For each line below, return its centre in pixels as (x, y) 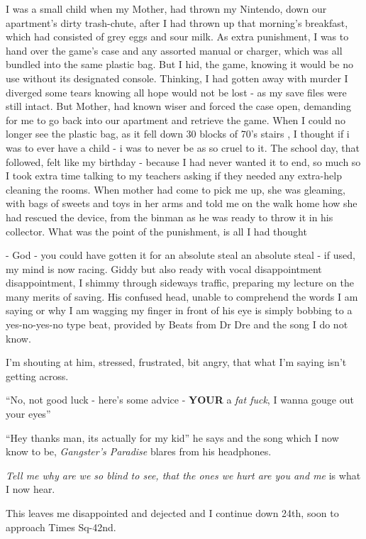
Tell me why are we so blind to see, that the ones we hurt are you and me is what (183, 475)
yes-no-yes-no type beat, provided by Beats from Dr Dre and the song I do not (177, 324)
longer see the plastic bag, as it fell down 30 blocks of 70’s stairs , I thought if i (178, 134)
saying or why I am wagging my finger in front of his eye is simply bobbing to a (179, 310)
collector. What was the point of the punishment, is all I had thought (156, 231)
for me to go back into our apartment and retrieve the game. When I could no (176, 120)
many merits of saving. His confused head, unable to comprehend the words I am (182, 296)
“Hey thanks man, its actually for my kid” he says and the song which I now (172, 437)
